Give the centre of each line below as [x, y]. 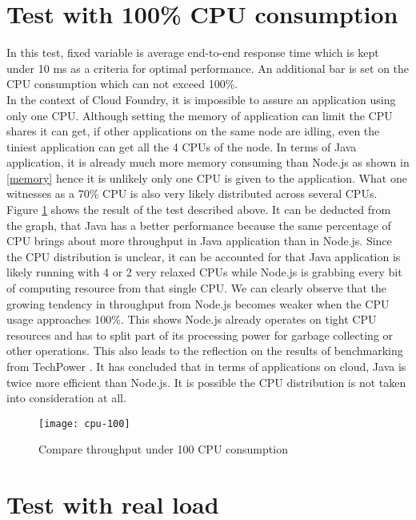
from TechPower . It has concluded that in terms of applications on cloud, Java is [206, 366]
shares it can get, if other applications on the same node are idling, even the [193, 131]
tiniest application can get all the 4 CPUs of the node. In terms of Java [182, 146]
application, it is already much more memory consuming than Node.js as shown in [208, 162]
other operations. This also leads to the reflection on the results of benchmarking [205, 351]
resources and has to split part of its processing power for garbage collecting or [200, 335]
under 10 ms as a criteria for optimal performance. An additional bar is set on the [208, 68]
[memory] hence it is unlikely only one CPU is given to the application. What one [207, 177]
